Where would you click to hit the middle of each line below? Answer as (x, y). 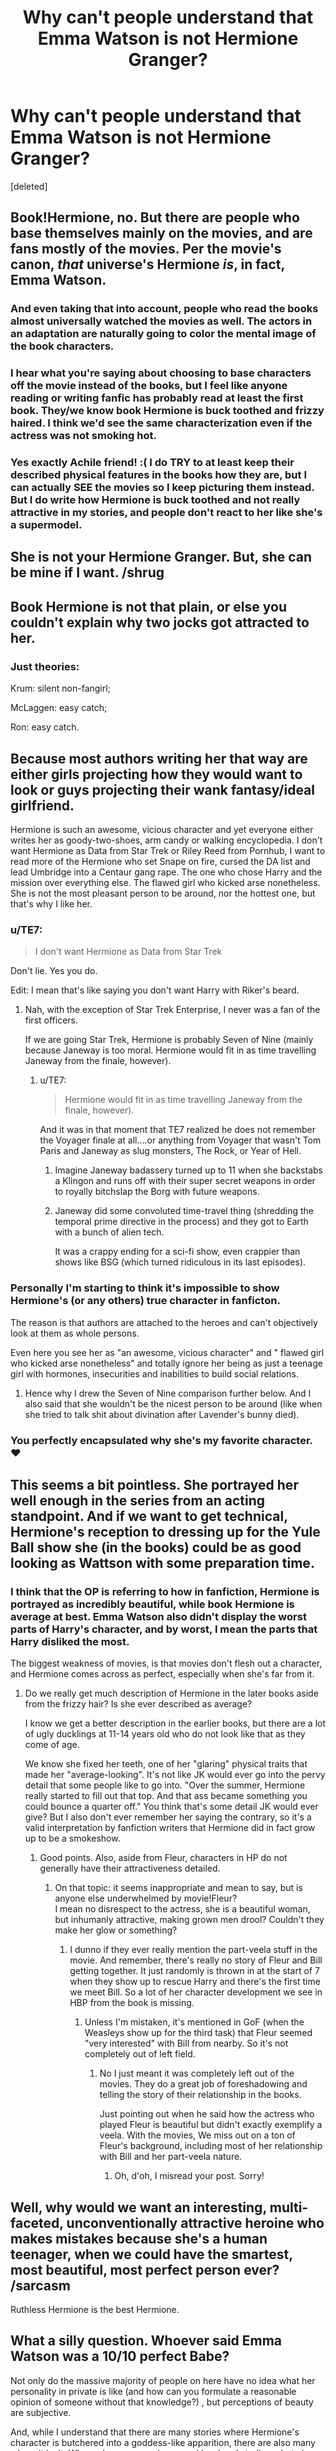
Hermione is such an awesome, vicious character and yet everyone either (162, 829)
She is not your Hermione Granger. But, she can (161, 557)
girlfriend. (42, 805)
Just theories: (45, 666)
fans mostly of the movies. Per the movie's (146, 249)
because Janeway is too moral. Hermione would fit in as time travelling (170, 1050)
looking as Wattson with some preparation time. (162, 1562)
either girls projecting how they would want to (156, 774)
